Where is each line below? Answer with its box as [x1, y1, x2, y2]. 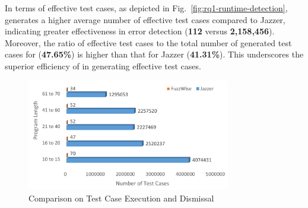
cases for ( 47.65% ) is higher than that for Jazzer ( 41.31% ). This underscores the [5, 48, 304, 60]
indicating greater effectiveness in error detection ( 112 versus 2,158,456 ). [5, 25, 275, 37]
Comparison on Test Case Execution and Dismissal [28, 192, 214, 204]
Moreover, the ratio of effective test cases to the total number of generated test [5, 36, 292, 49]
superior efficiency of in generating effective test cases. [5, 59, 201, 72]
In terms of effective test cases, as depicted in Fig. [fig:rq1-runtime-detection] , [5, 2, 288, 14]
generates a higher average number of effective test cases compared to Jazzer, [5, 13, 285, 25]
